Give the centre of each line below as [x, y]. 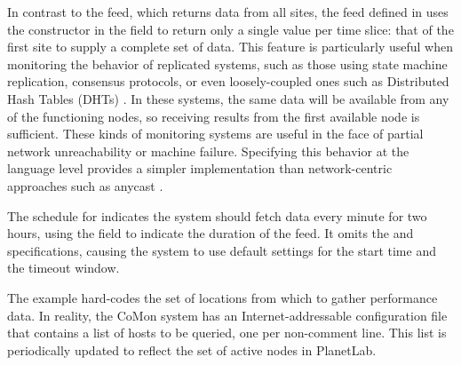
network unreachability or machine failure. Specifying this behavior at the [208, 151]
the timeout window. [64, 268]
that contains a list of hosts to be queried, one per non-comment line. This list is [227, 333]
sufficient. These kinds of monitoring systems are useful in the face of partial [215, 134]
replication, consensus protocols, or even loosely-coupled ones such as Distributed [228, 81]
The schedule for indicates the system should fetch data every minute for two [217, 215]
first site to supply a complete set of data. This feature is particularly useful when [230, 47]
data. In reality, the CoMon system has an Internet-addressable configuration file [227, 315]
